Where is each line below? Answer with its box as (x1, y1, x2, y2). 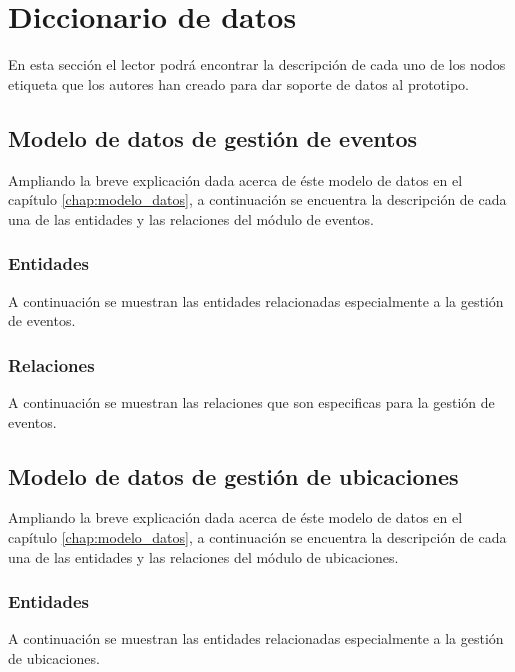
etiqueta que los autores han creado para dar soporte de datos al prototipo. (8, 73, 470, 94)
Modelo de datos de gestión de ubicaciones (8, 460, 459, 491)
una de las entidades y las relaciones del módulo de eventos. (8, 208, 374, 229)
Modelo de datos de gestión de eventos (8, 122, 418, 153)
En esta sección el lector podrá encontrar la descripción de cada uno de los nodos (8, 54, 506, 75)
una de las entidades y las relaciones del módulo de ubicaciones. (8, 546, 399, 567)
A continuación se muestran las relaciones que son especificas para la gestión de (8, 391, 495, 412)
